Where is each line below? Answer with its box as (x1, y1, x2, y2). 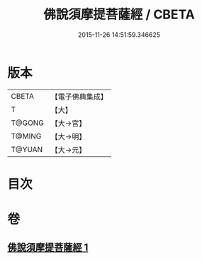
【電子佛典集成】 (50, 92, 108, 102)
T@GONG (11, 118, 44, 128)
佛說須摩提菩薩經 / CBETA (43, 6, 195, 23)
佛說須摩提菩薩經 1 (7, 242, 89, 254)
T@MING (11, 131, 42, 141)
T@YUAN (11, 144, 43, 154)
